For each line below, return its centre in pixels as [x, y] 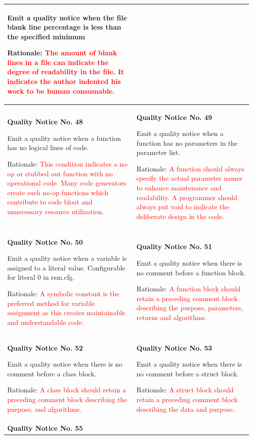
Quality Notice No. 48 [45, 122]
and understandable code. [45, 322]
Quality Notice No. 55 [45, 428]
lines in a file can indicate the [58, 62]
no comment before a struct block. [188, 373]
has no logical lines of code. [48, 147]
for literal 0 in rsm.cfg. [41, 277]
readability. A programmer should [187, 197]
